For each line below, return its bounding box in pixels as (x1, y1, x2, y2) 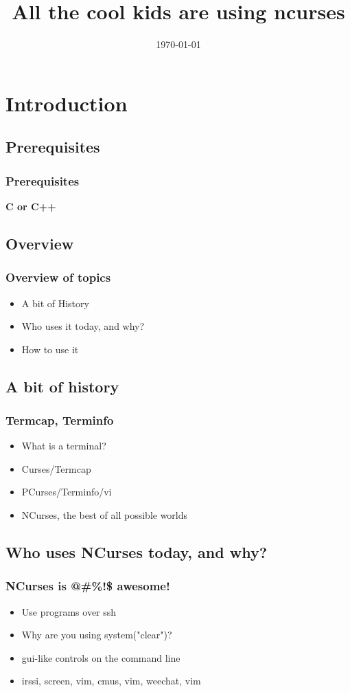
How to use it (21, 342, 79, 356)
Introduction (5, 89, 128, 117)
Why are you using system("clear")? (21, 627, 172, 642)
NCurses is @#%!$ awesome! (5, 577, 170, 594)
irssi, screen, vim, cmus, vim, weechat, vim (21, 673, 201, 688)
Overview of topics (5, 269, 111, 286)
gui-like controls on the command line (21, 650, 180, 665)
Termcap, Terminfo (5, 411, 114, 428)
